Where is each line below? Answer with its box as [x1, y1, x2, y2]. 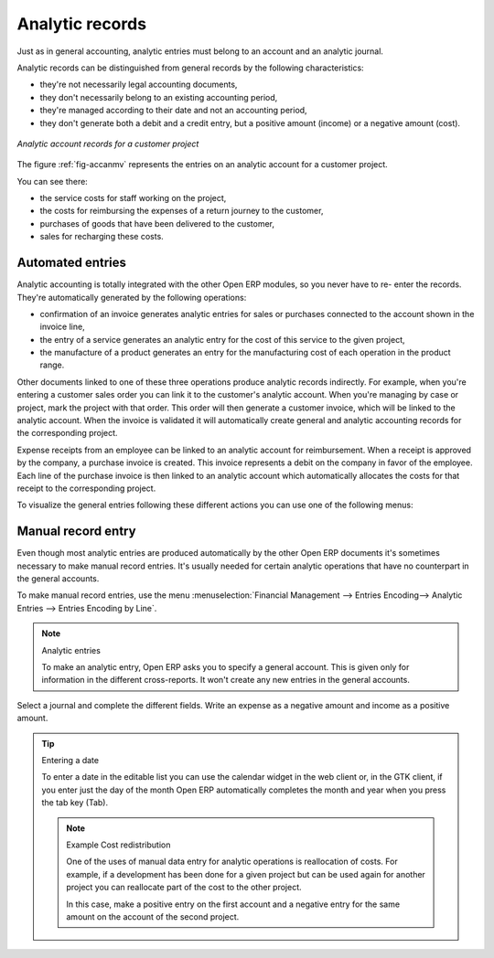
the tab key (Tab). [41, 797, 109, 808]
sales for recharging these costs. [39, 231, 164, 242]
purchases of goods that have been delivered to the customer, [39, 218, 274, 229]
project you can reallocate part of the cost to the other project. [66, 882, 302, 893]
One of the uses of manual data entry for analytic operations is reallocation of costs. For [66, 856, 398, 868]
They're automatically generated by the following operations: [16, 292, 247, 303]
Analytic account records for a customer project [16, 138, 199, 149]
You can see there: [16, 176, 89, 186]
